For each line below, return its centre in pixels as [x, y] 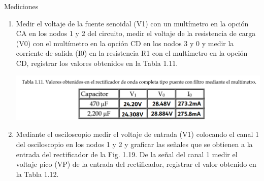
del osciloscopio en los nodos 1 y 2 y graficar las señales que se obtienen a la [134, 144]
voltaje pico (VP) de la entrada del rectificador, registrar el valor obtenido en [136, 164]
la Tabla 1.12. [37, 174]
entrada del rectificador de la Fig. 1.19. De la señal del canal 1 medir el [127, 154]
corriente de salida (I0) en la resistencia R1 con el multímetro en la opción [132, 53]
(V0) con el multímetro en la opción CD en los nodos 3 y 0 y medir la [125, 43]
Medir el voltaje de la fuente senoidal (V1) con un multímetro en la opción [132, 23]
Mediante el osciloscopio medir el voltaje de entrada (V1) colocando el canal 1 [137, 134]
